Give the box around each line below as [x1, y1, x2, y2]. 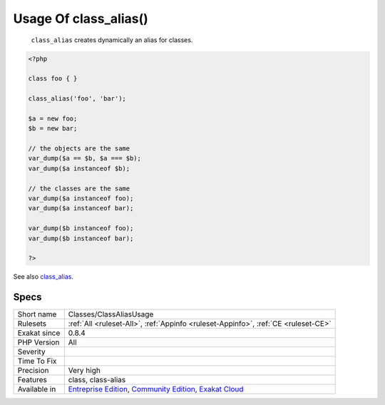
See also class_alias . [13, 272, 74, 281]
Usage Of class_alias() [13, 11, 149, 26]
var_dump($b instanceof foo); [28, 225, 134, 232]
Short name [17, 309, 57, 319]
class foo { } [28, 75, 78, 83]
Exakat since [17, 328, 61, 338]
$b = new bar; [28, 125, 78, 133]
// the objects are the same [28, 145, 130, 153]
